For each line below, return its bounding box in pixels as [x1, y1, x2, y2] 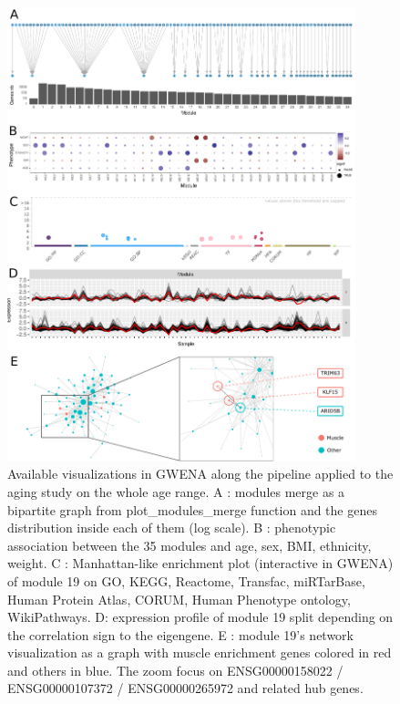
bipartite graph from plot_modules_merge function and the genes [7, 500, 377, 519]
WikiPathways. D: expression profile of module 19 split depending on [7, 607, 394, 626]
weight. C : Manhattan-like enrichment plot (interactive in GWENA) [7, 554, 394, 573]
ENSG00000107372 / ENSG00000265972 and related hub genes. [7, 678, 364, 698]
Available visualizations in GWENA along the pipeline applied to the [7, 464, 394, 483]
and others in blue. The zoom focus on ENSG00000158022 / [7, 660, 344, 679]
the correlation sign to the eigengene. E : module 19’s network [7, 625, 354, 644]
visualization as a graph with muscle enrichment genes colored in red [7, 643, 392, 662]
